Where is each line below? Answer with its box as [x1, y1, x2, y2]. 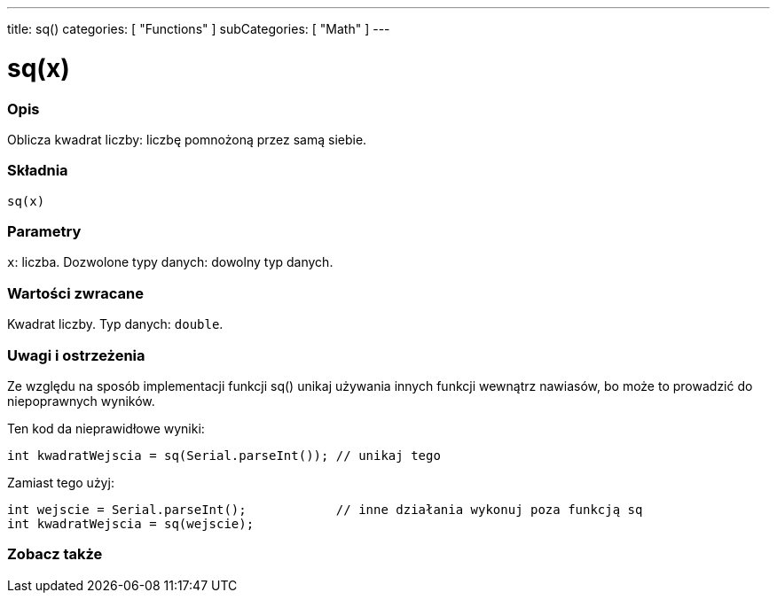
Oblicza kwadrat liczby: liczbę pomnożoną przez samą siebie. [7, 131, 367, 147]
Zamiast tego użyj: [7, 474, 114, 490]
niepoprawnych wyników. [7, 393, 155, 409]
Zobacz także [7, 545, 103, 564]
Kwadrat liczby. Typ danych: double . [7, 316, 224, 332]
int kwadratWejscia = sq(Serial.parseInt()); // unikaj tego [7, 448, 441, 463]
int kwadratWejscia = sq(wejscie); [7, 516, 255, 531]
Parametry [7, 222, 82, 240]
